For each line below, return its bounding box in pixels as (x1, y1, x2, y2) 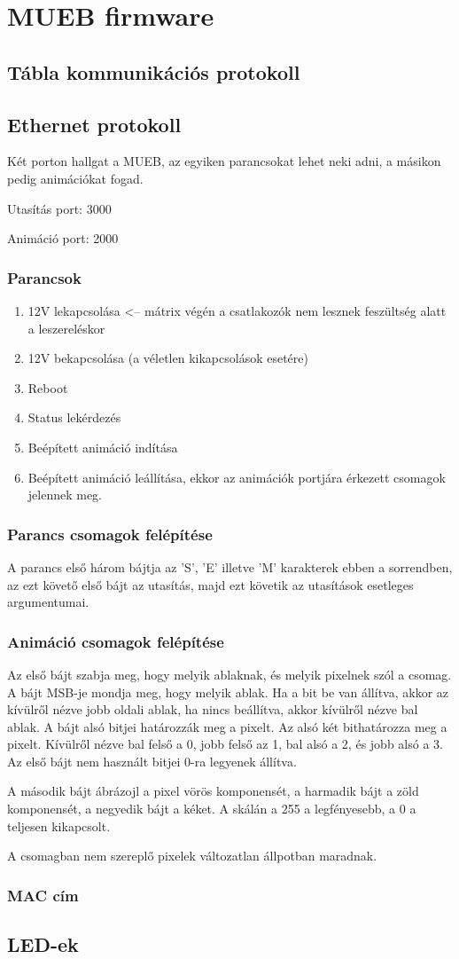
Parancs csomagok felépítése (7, 523, 213, 545)
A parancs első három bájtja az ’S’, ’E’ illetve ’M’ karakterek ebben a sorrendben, (7, 557, 453, 576)
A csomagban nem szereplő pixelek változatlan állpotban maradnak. (7, 846, 377, 865)
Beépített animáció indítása (27, 437, 178, 456)
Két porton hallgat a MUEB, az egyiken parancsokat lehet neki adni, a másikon (7, 152, 441, 170)
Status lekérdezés (27, 408, 121, 427)
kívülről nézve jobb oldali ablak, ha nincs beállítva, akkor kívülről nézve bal (7, 700, 418, 719)
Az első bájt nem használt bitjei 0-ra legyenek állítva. (7, 751, 297, 770)
